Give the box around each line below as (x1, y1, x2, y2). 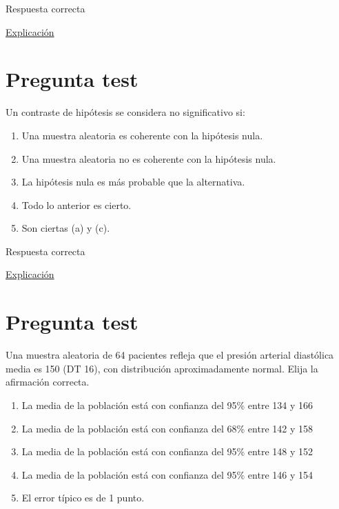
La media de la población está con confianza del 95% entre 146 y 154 (21, 467, 314, 481)
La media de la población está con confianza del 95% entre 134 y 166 (21, 397, 314, 412)
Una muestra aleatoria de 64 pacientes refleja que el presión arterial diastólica (6, 348, 334, 362)
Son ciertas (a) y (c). (21, 221, 110, 235)
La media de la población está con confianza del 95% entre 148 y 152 (21, 444, 314, 459)
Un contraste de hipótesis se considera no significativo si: (6, 105, 245, 119)
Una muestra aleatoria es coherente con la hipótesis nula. (21, 128, 263, 142)
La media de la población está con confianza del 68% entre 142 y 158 (21, 421, 314, 435)
